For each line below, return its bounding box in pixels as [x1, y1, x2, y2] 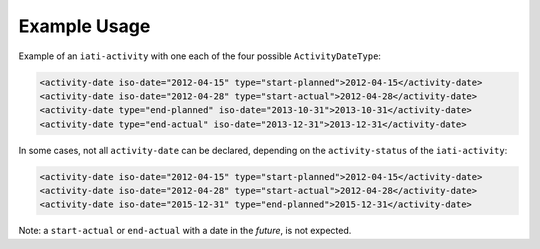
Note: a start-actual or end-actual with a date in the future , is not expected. [18, 225, 352, 237]
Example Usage [18, 15, 151, 37]
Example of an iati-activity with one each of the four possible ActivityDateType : [18, 50, 382, 62]
